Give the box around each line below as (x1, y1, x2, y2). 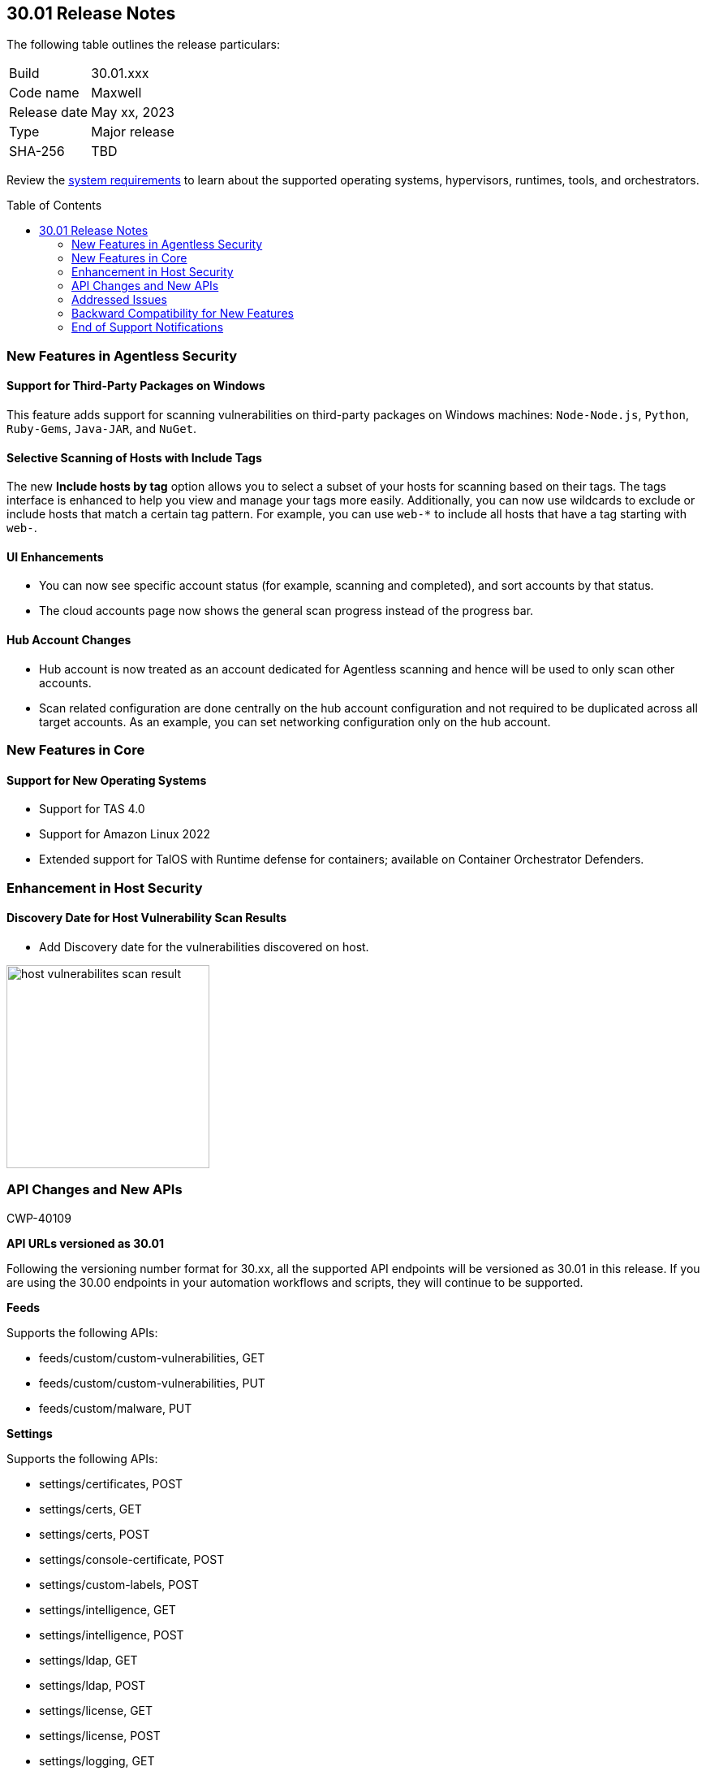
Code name (9, 84, 80, 102)
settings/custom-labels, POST (39, 1577, 199, 1591)
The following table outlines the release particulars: (6, 37, 280, 52)
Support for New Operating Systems (6, 773, 207, 787)
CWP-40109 (6, 1210, 71, 1225)
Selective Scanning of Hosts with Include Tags (6, 450, 262, 465)
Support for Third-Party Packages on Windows (6, 379, 265, 393)
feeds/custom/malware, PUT (39, 1401, 192, 1415)
